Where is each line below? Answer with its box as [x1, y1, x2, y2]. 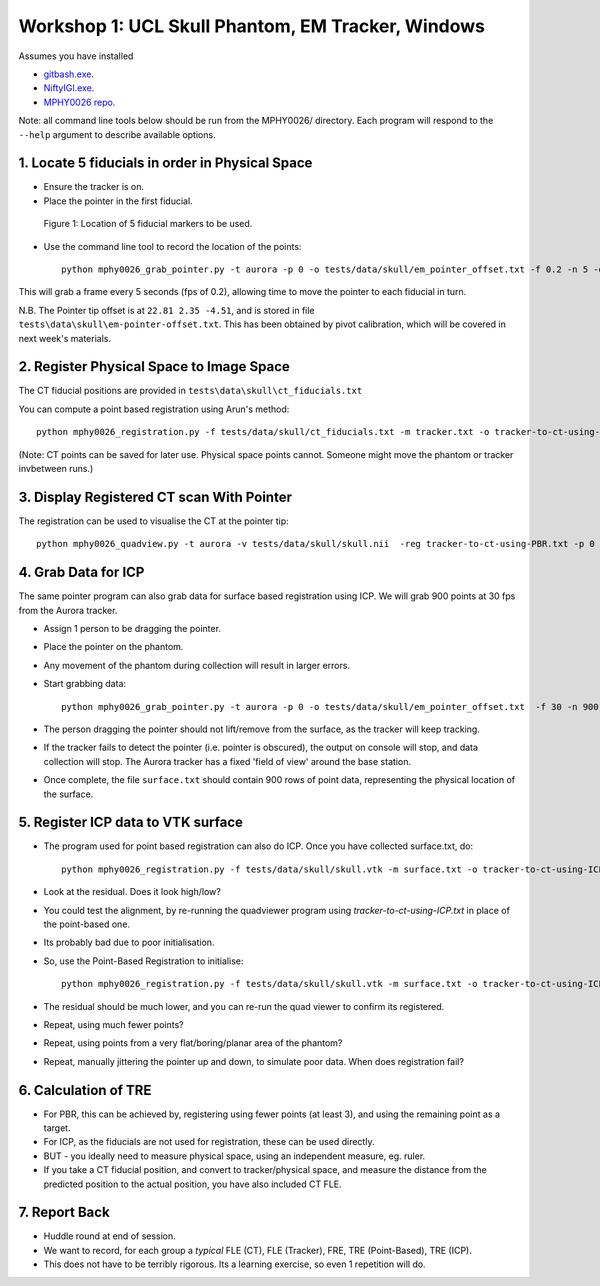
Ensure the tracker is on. [43, 181, 145, 193]
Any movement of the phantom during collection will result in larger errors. [43, 659, 350, 671]
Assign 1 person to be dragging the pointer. [43, 622, 222, 634]
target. [43, 1122, 71, 1134]
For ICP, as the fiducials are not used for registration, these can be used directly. [43, 1136, 375, 1148]
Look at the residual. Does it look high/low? [43, 886, 222, 898]
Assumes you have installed [18, 50, 134, 62]
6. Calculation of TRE [18, 1081, 152, 1099]
